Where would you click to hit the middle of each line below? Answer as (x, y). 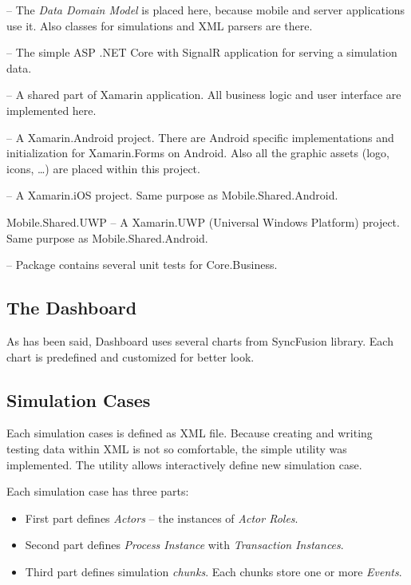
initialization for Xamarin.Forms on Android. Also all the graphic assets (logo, (198, 153)
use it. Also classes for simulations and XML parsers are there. (160, 25)
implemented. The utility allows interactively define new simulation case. (184, 464)
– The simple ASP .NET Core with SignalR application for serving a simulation (202, 52)
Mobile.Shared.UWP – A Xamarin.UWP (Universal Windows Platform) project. (203, 221)
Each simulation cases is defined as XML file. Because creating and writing (190, 433)
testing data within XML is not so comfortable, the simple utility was (177, 448)
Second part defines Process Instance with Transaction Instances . (184, 545)
